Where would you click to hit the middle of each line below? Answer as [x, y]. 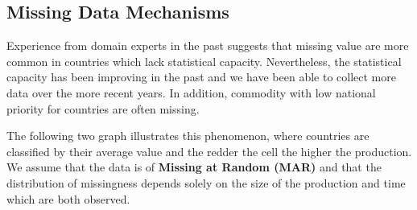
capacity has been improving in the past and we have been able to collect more [201, 77]
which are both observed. [68, 198]
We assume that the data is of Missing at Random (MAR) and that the [194, 167]
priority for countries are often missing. [103, 108]
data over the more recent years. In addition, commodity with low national [191, 92]
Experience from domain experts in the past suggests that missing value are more [208, 45]
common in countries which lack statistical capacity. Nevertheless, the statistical [204, 61]
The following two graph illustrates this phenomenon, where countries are [188, 136]
